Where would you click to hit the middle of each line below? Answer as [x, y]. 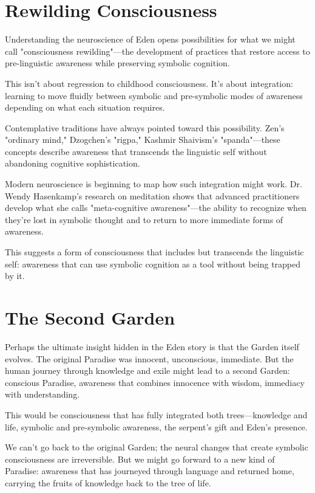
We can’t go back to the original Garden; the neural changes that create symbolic [157, 447]
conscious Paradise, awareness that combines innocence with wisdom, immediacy [155, 382]
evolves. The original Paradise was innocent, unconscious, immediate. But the [149, 358]
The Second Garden [90, 317]
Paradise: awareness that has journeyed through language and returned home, [150, 471]
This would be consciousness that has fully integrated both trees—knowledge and [156, 414]
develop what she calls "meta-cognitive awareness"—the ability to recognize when [156, 208]
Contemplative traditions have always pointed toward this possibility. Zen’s [145, 127]
